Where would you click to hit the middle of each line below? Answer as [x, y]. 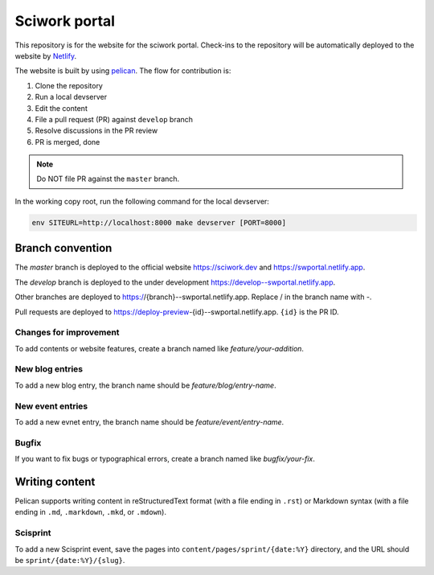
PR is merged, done [68, 142]
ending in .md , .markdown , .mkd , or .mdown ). [90, 512]
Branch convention [63, 248]
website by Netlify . [45, 55]
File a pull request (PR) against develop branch [114, 119]
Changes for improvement [67, 332]
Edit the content [61, 108]
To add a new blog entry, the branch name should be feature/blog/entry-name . [145, 385]
